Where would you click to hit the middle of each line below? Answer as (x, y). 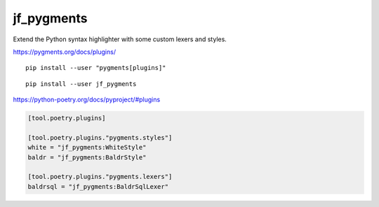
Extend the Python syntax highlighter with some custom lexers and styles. (120, 39)
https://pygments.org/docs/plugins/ (64, 52)
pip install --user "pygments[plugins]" (96, 68)
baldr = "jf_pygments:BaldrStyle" (87, 157)
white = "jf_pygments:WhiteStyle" (87, 148)
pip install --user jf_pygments (81, 84)
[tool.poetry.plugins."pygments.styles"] (100, 137)
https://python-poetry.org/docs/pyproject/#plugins (87, 100)
